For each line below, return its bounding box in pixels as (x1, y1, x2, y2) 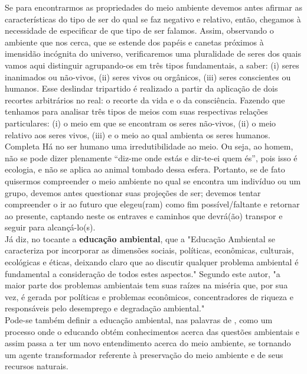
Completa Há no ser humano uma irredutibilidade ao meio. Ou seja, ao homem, (5, 140, 293, 152)
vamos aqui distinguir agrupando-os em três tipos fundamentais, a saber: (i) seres (5, 58, 299, 71)
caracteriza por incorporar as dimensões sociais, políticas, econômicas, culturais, (5, 244, 294, 256)
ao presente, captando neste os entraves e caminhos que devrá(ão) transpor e (5, 209, 283, 222)
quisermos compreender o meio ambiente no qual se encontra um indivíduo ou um (5, 174, 301, 187)
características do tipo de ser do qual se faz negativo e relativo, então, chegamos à (5, 12, 301, 25)
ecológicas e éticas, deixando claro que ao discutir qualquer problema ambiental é (5, 256, 299, 268)
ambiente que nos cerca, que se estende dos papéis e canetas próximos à (5, 35, 264, 48)
